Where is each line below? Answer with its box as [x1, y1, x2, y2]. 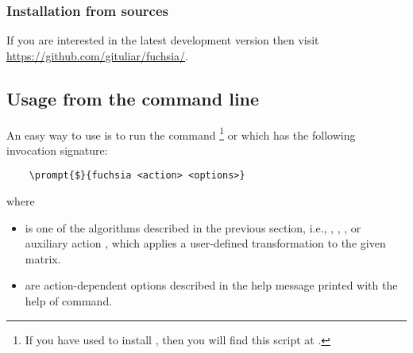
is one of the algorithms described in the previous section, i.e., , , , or [25, 219, 361, 236]
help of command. [25, 293, 113, 309]
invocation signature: [6, 141, 108, 158]
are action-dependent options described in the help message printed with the [25, 277, 398, 294]
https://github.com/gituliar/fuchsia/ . [6, 47, 188, 63]
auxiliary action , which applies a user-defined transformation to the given [25, 235, 386, 251]
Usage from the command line [6, 86, 260, 110]
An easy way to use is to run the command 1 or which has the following [6, 124, 356, 143]
